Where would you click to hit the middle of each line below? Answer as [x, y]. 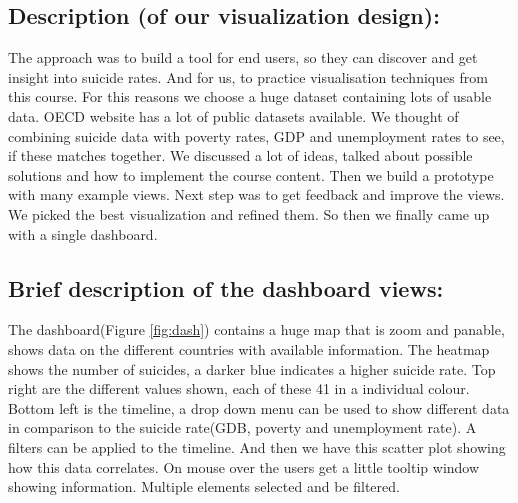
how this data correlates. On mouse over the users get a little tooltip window [244, 466]
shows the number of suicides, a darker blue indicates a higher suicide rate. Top [252, 368]
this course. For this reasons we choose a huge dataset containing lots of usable [250, 96]
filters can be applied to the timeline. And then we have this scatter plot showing [257, 446]
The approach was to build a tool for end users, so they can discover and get [243, 57]
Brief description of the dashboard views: [226, 287]
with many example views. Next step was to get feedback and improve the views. [256, 194]
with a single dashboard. [83, 233]
